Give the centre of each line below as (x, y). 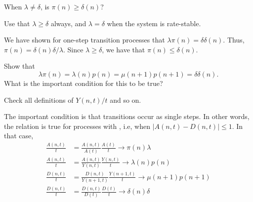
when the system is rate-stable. (154, 23)
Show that (20, 66)
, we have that (124, 49)
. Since (73, 49)
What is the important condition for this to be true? (84, 83)
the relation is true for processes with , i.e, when (77, 126)
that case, (19, 136)
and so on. (126, 100)
